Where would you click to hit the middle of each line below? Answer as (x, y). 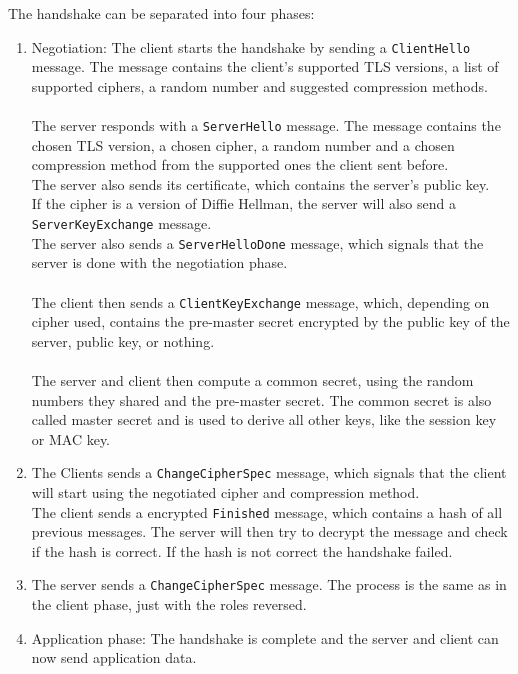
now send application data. (114, 657)
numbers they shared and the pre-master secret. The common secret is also (261, 399)
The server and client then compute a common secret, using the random (252, 380)
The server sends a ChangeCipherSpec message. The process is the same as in (269, 584)
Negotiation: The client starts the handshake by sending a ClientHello (251, 46)
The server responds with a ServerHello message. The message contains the (266, 125)
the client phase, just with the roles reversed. (169, 604)
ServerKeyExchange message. (121, 223)
